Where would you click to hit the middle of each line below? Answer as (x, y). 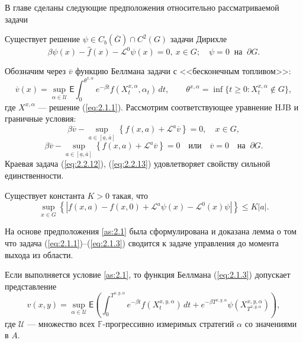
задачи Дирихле (199, 39)
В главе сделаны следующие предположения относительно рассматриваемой (142, 7)
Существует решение (43, 39)
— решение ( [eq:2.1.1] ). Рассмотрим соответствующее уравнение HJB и (168, 107)
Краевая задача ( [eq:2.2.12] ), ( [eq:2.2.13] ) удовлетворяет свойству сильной (138, 163)
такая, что (130, 195)
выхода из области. (39, 254)
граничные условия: (41, 118)
